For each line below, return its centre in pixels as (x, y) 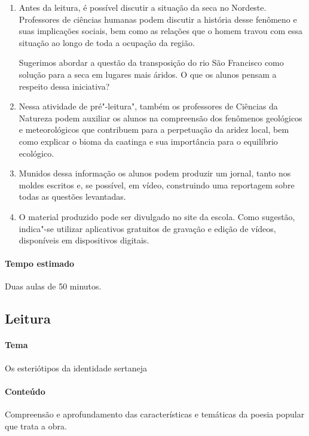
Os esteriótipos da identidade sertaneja (76, 368)
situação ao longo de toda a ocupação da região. (107, 42)
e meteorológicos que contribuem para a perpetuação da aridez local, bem (154, 129)
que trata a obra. (36, 426)
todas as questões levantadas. (72, 196)
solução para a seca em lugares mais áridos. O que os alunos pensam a (148, 74)
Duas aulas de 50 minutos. (53, 286)
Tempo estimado (40, 263)
